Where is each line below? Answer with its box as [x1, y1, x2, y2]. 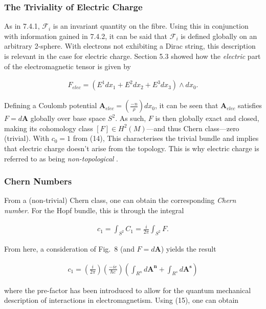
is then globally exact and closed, [155, 113, 259, 123]
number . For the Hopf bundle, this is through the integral [4, 205, 184, 215]
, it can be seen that [155, 100, 218, 111]
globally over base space [30, 113, 106, 123]
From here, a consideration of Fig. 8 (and [4, 243, 135, 254]
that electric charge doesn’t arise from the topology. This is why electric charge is [4, 143, 259, 153]
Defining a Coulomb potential [4, 100, 97, 111]
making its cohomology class [4, 122, 93, 133]
